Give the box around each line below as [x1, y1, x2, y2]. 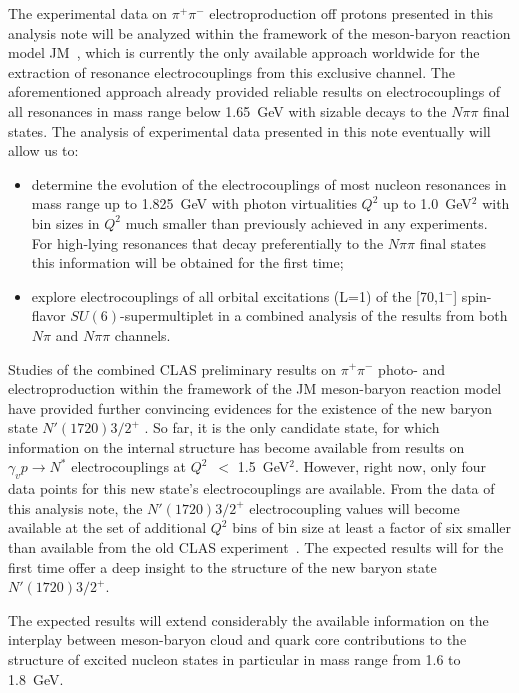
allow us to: [8, 140, 79, 161]
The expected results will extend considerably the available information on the [8, 609, 489, 630]
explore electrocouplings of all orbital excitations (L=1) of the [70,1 [31, 285, 445, 306]
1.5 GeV [237, 456, 290, 477]
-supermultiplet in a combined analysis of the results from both [119, 305, 508, 326]
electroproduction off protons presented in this [209, 3, 494, 23]
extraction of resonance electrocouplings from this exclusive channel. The [8, 61, 455, 82]
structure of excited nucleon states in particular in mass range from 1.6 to [8, 649, 461, 670]
